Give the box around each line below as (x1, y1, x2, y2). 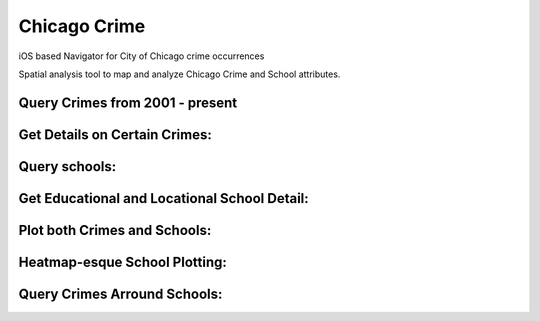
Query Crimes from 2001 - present (18, 94, 238, 111)
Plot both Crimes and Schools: (18, 221, 212, 239)
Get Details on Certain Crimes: (18, 126, 212, 143)
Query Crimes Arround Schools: (18, 285, 223, 302)
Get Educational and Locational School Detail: (18, 190, 309, 207)
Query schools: (18, 158, 117, 175)
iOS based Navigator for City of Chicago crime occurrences (18, 50, 265, 62)
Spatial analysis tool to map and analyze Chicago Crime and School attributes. (18, 68, 341, 80)
